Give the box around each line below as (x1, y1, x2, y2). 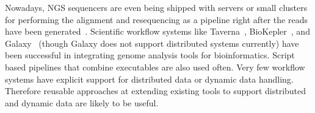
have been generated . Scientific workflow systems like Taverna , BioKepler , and (5, 25, 310, 38)
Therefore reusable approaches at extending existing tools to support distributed (5, 84, 306, 97)
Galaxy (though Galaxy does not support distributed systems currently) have (5, 36, 299, 49)
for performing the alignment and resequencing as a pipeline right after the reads (5, 13, 308, 26)
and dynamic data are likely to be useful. (5, 96, 159, 109)
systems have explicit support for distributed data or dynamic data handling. (5, 72, 294, 85)
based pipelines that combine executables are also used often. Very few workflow (5, 60, 305, 73)
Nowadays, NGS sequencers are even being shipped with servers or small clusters (5, 1, 308, 13)
